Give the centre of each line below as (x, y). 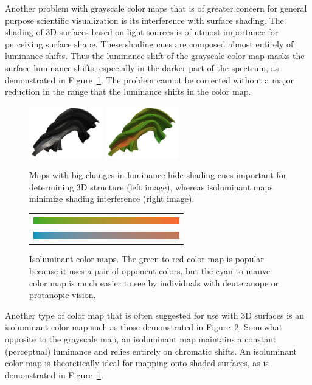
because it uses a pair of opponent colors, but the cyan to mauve (150, 271)
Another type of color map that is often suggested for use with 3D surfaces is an (155, 315)
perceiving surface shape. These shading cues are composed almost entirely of (149, 43)
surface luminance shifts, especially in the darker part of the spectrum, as (142, 67)
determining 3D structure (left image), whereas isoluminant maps (151, 186)
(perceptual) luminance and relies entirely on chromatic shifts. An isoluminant (151, 351)
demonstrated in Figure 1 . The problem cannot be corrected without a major (149, 79)
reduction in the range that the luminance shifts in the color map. (128, 92)
